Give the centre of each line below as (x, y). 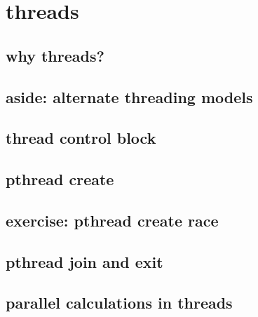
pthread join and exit (84, 261)
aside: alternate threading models (129, 96)
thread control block (81, 138)
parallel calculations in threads (119, 303)
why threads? (55, 55)
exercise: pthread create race (112, 220)
